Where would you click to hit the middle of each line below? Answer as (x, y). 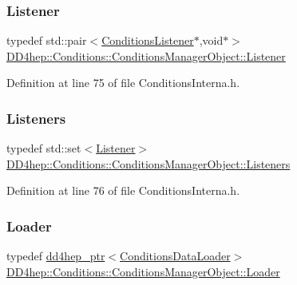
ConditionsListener (148, 40)
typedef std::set (44, 148)
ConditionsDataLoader (175, 256)
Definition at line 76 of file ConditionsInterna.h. (123, 190)
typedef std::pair (47, 40)
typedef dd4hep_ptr (56, 256)
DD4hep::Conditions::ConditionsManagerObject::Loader (143, 271)
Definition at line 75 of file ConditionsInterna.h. (123, 83)
